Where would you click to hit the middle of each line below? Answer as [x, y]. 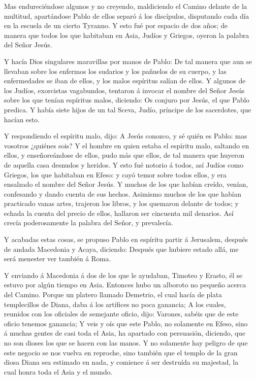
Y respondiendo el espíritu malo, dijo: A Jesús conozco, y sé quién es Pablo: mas [126, 136]
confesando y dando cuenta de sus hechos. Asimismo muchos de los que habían [123, 193]
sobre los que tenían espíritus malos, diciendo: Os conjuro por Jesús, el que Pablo [127, 100]
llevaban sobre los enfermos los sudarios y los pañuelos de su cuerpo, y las [115, 71]
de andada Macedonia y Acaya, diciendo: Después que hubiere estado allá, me [121, 249]
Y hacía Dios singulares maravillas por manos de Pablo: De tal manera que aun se [128, 61]
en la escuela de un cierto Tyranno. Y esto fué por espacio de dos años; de [116, 25]
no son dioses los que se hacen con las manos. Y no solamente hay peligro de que [126, 343]
